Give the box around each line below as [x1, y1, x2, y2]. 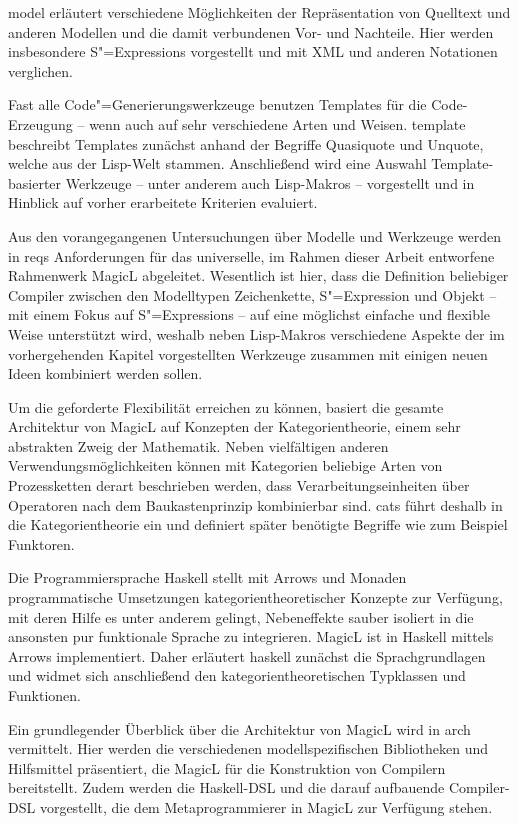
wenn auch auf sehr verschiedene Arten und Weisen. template [89, 113, 466, 134]
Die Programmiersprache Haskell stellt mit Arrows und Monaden [8, 567, 407, 588]
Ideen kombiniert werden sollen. [8, 363, 203, 384]
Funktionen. [8, 685, 81, 705]
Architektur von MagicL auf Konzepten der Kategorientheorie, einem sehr [8, 416, 461, 437]
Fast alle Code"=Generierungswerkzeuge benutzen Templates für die [8, 94, 427, 115]
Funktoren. [8, 533, 75, 554]
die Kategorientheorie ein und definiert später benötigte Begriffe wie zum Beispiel [8, 514, 508, 535]
